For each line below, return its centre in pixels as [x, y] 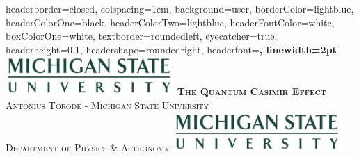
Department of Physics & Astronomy [88, 147]
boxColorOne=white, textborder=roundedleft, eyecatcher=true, [142, 36]
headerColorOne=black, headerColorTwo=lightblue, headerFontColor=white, [170, 22]
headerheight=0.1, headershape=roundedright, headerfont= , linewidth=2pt [171, 49]
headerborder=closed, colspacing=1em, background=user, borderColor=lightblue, [180, 8]
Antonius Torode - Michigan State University [107, 105]
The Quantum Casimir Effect [252, 91]
